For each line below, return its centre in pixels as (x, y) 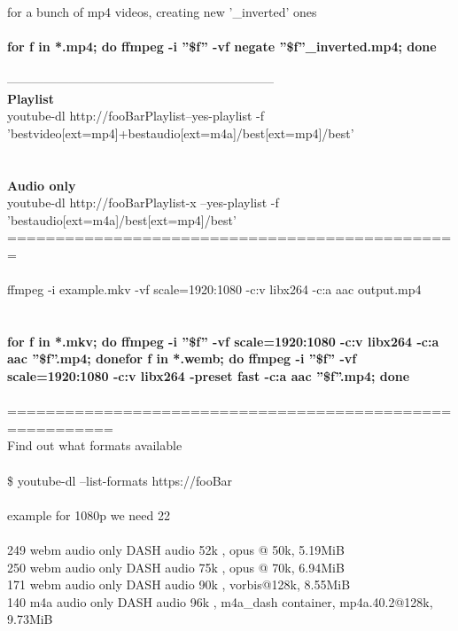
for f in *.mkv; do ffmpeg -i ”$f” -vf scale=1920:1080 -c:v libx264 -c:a (223, 341)
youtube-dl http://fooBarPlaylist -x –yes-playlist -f (143, 203)
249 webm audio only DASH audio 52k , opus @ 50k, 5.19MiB (176, 549)
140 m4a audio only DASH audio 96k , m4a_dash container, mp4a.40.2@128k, (220, 601)
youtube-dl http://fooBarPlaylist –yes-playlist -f (136, 116)
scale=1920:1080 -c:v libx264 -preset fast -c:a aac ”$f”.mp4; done (209, 376)
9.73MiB (30, 619)
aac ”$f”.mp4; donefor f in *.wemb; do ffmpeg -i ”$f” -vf (182, 358)
